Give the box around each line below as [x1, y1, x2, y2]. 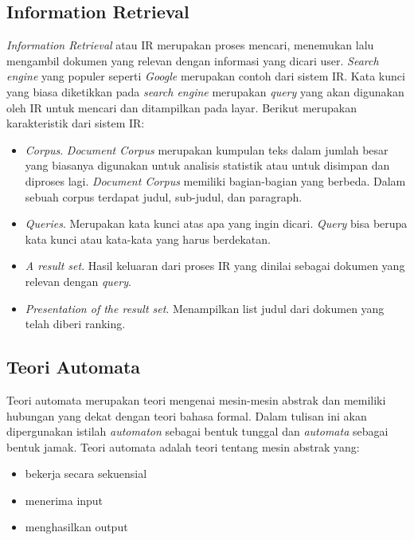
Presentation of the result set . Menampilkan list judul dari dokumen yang [25, 299, 385, 316]
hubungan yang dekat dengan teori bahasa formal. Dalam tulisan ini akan [6, 407, 367, 424]
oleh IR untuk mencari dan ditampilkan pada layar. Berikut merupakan [6, 99, 357, 115]
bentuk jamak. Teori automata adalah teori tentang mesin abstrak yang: [6, 438, 360, 455]
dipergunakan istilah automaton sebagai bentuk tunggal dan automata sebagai [6, 423, 389, 440]
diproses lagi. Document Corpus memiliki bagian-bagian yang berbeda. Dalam [25, 172, 406, 189]
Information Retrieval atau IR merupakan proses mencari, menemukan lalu [6, 37, 374, 53]
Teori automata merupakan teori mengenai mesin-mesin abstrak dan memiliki [6, 391, 386, 408]
